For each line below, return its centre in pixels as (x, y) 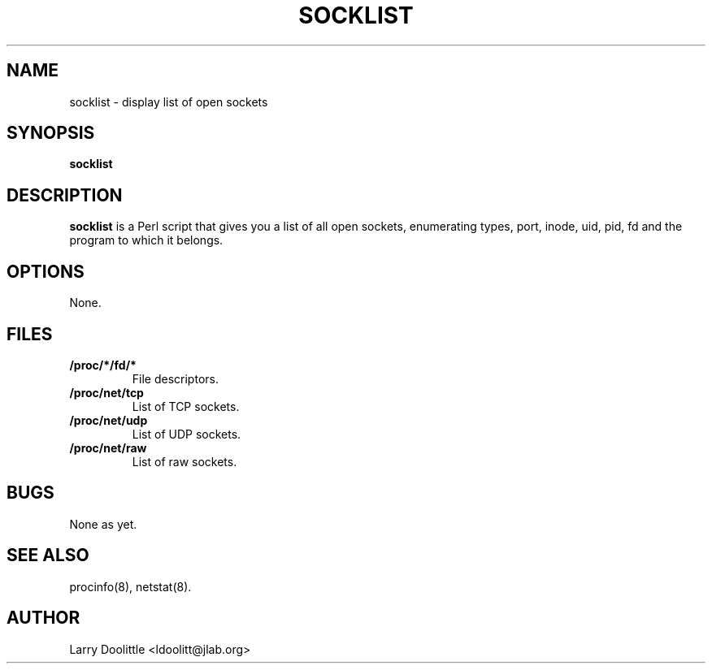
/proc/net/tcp (106, 392)
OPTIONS (46, 271)
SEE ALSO (48, 555)
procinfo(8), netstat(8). (130, 586)
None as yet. (103, 524)
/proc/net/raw (108, 447)
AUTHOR (43, 618)
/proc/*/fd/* (103, 365)
